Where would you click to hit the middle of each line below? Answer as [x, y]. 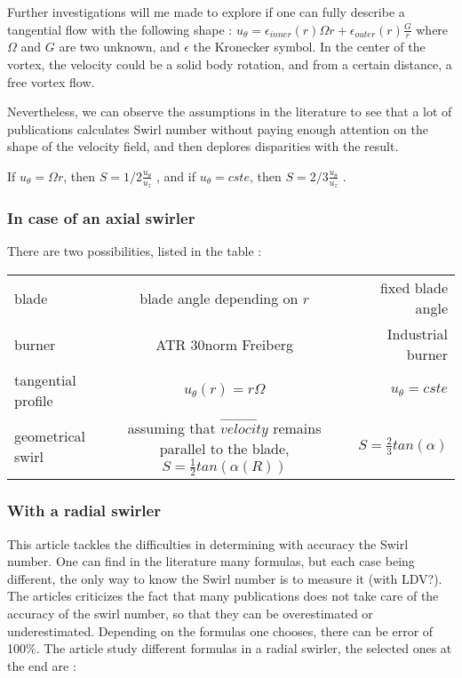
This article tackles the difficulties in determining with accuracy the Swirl [208, 543]
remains [297, 427]
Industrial [417, 334]
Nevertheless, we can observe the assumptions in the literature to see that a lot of [230, 112]
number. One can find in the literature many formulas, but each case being [211, 561]
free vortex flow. [51, 81]
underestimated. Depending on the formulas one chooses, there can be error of [220, 630]
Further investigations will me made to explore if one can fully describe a [206, 12]
